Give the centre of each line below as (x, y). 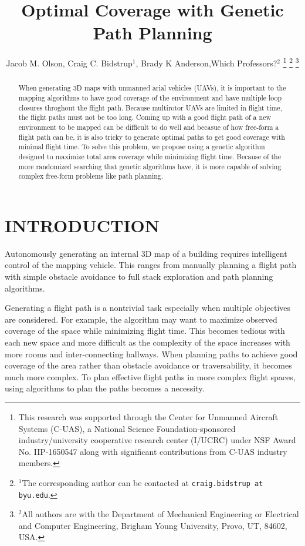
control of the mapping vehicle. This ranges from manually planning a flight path (151, 265)
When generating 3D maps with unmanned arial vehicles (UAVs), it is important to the (152, 88)
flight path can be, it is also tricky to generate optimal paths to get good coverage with (152, 137)
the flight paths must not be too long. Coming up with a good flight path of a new (145, 117)
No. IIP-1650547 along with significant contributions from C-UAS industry (153, 451)
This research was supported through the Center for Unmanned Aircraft (148, 416)
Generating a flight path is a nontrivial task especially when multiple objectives (148, 308)
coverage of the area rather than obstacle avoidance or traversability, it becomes (148, 365)
